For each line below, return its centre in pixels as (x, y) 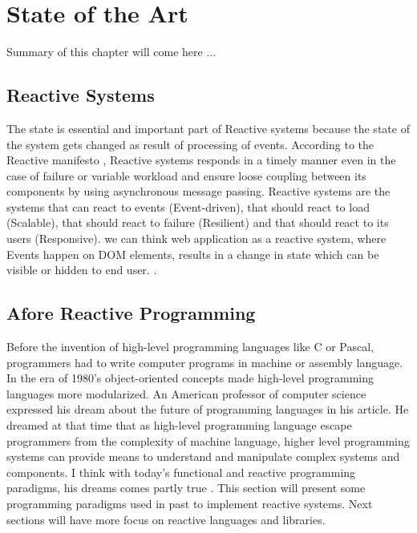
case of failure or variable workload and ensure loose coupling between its (186, 175)
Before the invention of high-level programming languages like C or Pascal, (190, 347)
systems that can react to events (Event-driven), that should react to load (188, 206)
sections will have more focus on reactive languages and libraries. (166, 519)
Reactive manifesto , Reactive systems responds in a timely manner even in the (201, 160)
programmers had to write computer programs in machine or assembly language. (205, 362)
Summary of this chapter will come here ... (111, 52)
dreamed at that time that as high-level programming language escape (179, 425)
